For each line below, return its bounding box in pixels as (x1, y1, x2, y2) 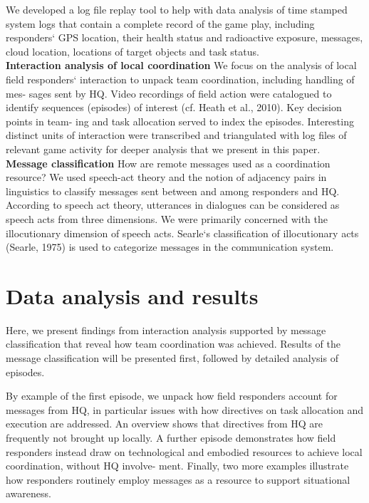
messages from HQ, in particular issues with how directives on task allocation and (6, 402, 364, 417)
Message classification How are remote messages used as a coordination (6, 155, 331, 170)
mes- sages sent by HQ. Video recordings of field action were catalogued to (6, 85, 332, 100)
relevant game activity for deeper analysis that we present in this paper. (6, 141, 321, 156)
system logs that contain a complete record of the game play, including (6, 16, 315, 31)
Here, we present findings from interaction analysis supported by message (6, 322, 326, 337)
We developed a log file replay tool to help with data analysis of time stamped (6, 2, 348, 16)
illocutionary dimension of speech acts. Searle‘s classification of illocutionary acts (6, 225, 359, 240)
